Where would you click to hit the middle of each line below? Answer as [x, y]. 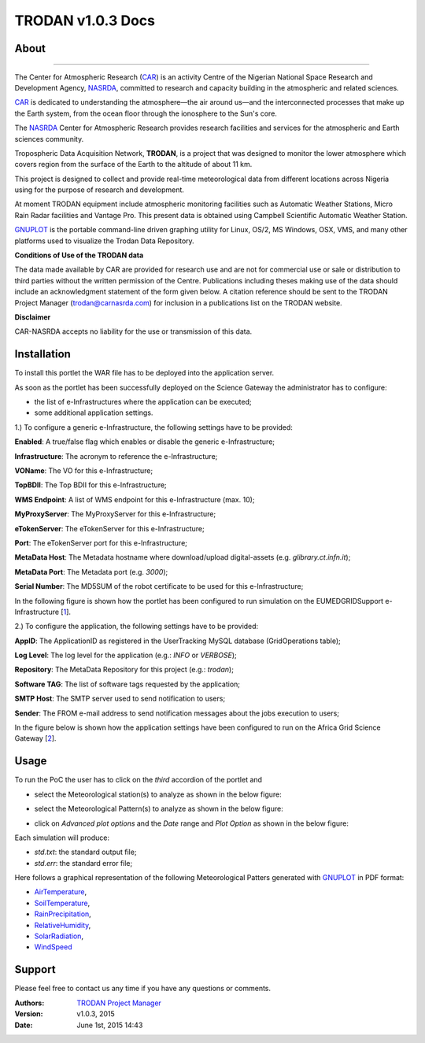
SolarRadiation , [59, 936]
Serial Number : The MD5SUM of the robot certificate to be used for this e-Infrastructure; [159, 586]
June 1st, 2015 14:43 [110, 1025]
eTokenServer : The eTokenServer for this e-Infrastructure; [109, 528]
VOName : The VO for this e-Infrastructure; [84, 471]
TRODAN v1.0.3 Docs [85, 20]
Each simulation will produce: [62, 838]
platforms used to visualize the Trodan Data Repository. [104, 241]
